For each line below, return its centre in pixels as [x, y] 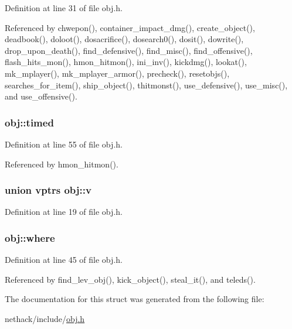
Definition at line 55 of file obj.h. [64, 144]
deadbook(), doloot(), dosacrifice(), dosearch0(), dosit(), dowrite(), [124, 39]
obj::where [30, 237]
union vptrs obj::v [48, 190]
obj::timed [29, 122]
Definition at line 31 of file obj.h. [64, 8]
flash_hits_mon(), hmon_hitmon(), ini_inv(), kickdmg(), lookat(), [126, 62]
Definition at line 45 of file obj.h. [64, 260]
